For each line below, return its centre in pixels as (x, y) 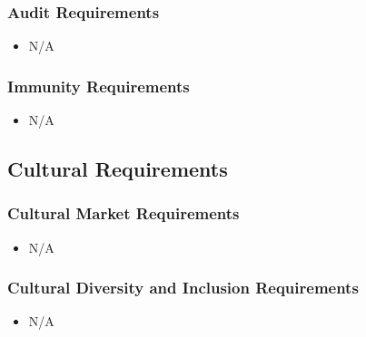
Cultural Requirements (118, 169)
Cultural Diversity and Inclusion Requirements (183, 288)
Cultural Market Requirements (124, 213)
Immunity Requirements (99, 86)
